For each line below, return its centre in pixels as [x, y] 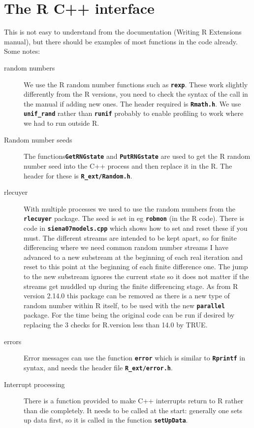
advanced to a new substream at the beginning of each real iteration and [133, 257]
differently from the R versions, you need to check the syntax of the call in [136, 94]
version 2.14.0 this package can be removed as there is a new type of [127, 296]
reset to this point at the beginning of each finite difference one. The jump [136, 267]
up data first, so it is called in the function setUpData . [106, 420]
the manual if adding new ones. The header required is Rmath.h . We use [132, 103]
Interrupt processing [34, 384]
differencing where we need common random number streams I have [126, 247]
